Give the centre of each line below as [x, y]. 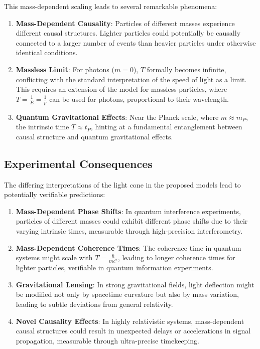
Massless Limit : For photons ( [65, 69]
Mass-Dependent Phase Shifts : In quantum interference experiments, [128, 211]
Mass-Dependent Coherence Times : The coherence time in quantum [128, 247]
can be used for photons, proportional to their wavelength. [139, 99]
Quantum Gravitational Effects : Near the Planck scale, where [117, 117]
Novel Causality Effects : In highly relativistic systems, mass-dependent [130, 321]
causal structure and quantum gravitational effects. [94, 136]
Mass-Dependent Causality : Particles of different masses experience [125, 23]
